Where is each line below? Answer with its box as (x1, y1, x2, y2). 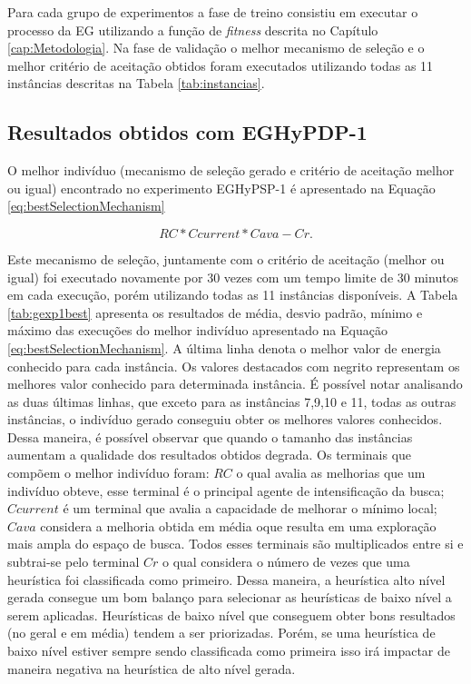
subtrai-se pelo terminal (7, 552, 140, 571)
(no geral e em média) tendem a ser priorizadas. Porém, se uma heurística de (7, 623, 436, 642)
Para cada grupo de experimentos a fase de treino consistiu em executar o (7, 3, 418, 21)
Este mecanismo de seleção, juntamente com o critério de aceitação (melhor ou (7, 249, 445, 268)
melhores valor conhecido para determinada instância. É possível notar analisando (7, 374, 463, 393)
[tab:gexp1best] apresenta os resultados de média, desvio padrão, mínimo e (7, 302, 423, 322)
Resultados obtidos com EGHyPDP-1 (7, 118, 368, 146)
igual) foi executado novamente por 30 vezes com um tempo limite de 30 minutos (7, 267, 459, 286)
